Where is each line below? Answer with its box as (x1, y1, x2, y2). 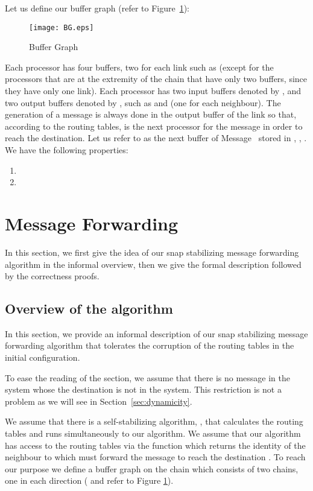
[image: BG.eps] (29, 23, 94, 32)
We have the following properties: (5, 144, 128, 156)
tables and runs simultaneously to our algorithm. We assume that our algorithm (5, 427, 301, 440)
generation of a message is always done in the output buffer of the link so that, (5, 108, 297, 121)
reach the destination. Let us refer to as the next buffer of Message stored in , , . (5, 131, 307, 144)
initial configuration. (5, 351, 80, 364)
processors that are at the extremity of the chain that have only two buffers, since (5, 72, 308, 85)
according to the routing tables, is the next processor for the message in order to (5, 119, 303, 132)
